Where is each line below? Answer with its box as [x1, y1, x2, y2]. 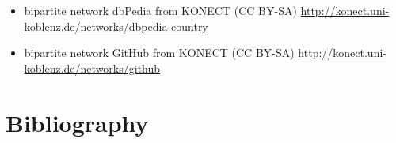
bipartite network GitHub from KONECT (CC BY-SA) [24, 44, 295, 61]
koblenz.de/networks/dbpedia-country [24, 17, 208, 34]
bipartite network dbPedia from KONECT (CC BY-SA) [24, 2, 297, 18]
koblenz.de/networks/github [24, 59, 161, 76]
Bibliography [6, 106, 149, 138]
